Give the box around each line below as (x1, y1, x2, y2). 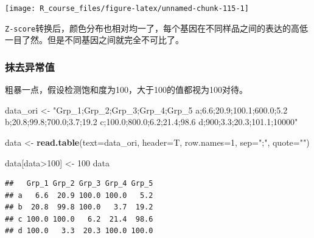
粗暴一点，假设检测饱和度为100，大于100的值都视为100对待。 (5, 83, 248, 96)
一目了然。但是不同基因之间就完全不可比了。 (5, 33, 184, 46)
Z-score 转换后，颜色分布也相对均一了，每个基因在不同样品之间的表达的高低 (5, 21, 309, 34)
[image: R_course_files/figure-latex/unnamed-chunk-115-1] (5, 4, 249, 13)
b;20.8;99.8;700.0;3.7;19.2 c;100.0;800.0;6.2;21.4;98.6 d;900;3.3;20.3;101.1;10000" (5, 115, 298, 128)
